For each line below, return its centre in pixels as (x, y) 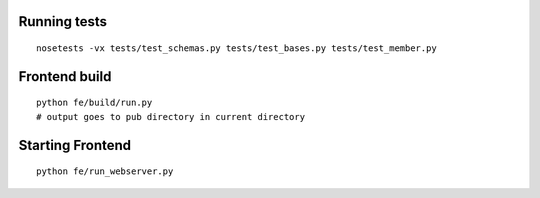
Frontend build (65, 76)
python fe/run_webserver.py (105, 171)
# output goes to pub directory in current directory (170, 116)
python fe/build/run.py (94, 103)
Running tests (63, 21)
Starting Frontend (75, 145)
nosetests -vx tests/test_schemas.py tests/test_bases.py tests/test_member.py (236, 48)
